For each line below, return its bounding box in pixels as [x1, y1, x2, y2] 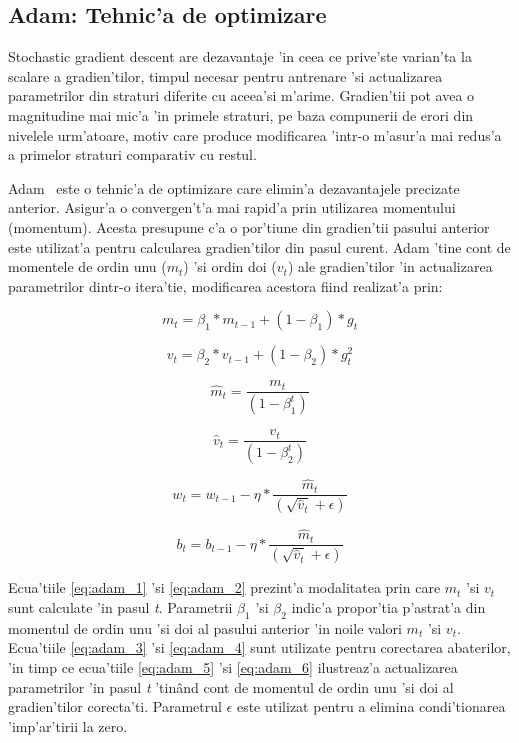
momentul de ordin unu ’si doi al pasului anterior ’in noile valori [8, 617, 402, 638]
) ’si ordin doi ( [183, 256, 277, 277]
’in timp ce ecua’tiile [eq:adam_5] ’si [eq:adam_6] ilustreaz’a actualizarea [8, 656, 458, 677]
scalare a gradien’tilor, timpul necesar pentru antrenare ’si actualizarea [8, 65, 443, 86]
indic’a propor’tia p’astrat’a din [291, 596, 486, 617]
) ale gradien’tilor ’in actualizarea [287, 256, 493, 277]
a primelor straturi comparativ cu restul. [8, 144, 257, 165]
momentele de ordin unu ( [8, 256, 167, 277]
